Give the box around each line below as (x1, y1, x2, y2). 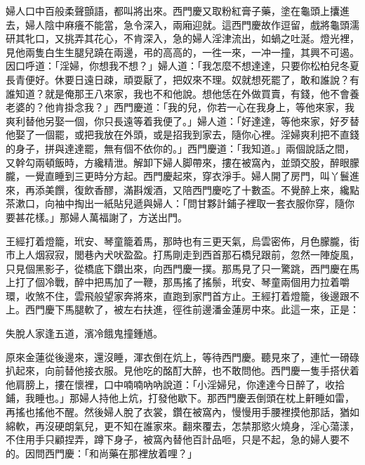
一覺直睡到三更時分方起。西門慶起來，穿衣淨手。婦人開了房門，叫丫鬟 (25, 169, 350, 183)
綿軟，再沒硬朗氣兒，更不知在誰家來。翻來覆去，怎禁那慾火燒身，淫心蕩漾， (6, 418, 359, 433)
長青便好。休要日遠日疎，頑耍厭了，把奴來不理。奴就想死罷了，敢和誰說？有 (6, 72, 359, 86)
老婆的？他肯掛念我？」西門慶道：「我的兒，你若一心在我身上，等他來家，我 (6, 100, 354, 114)
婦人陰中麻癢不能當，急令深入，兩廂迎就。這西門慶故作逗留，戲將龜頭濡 (25, 17, 359, 32)
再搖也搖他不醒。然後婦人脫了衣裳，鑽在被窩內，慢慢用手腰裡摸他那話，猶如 (6, 405, 359, 419)
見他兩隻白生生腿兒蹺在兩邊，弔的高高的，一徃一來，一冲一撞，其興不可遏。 (6, 44, 359, 59)
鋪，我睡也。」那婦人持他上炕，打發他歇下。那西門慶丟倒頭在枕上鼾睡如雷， (6, 391, 354, 405)
